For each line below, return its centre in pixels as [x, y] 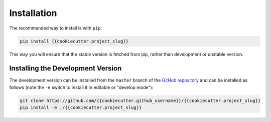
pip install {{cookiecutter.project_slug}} [74, 41]
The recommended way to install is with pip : [56, 28]
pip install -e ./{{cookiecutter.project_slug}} [81, 108]
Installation [33, 13]
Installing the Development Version [65, 68]
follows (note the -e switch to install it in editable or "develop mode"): [81, 87]
